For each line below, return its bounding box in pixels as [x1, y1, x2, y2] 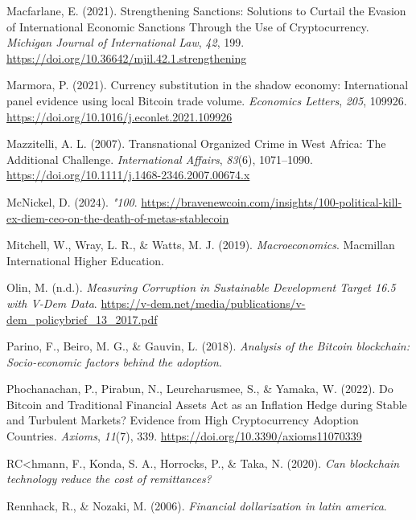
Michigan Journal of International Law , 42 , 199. [6, 34, 245, 51]
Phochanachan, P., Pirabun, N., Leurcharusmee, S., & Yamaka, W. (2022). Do [6, 380, 393, 397]
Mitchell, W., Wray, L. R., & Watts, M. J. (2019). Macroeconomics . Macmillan [6, 236, 395, 253]
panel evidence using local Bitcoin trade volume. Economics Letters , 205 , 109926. [6, 92, 407, 109]
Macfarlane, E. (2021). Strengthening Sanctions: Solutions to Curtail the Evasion [6, 2, 406, 18]
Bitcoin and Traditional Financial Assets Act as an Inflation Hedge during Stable [6, 395, 407, 412]
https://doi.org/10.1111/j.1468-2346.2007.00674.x [6, 166, 250, 183]
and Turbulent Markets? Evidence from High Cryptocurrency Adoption [6, 411, 359, 428]
